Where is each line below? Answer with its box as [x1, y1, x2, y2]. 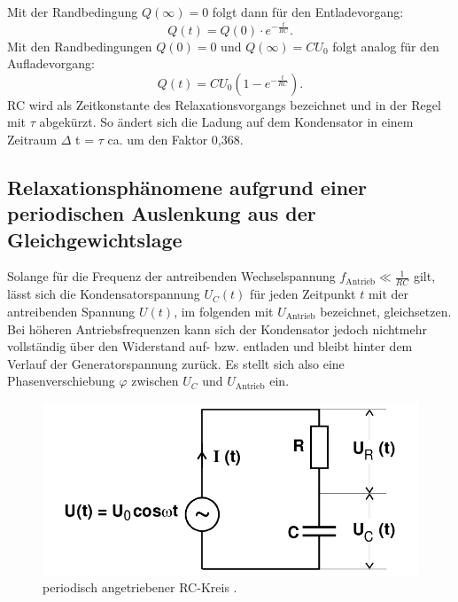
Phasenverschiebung [7, 371, 115, 390]
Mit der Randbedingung [7, 3, 138, 20]
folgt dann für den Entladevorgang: [212, 3, 404, 20]
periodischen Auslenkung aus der [7, 199, 316, 227]
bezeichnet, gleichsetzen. [320, 301, 452, 320]
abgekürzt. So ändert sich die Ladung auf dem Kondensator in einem [39, 113, 414, 131]
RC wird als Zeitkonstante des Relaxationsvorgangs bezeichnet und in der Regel [7, 95, 441, 113]
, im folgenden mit [174, 301, 274, 320]
